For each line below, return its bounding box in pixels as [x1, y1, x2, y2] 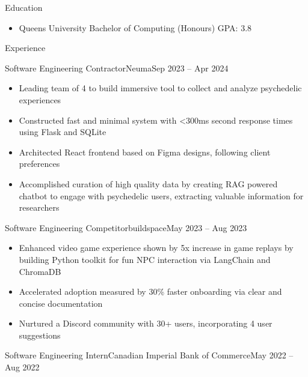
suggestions [19, 328, 61, 341]
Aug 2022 [5, 361, 40, 373]
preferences [19, 157, 60, 170]
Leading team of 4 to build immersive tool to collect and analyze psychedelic [19, 82, 302, 94]
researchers [19, 201, 60, 214]
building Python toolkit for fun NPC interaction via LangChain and [19, 253, 271, 265]
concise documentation [19, 297, 103, 309]
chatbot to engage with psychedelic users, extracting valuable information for [19, 189, 304, 202]
